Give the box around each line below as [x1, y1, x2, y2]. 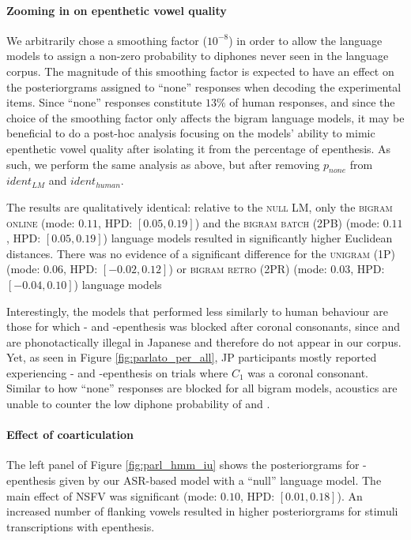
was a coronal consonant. [247, 364, 368, 381]
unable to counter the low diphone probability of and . [6, 396, 270, 412]
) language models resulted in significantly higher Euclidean [103, 230, 393, 246]
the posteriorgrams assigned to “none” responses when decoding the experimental [6, 78, 402, 95]
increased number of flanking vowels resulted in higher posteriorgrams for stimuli [6, 503, 398, 519]
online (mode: [6, 214, 75, 231]
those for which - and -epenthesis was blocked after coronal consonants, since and [6, 318, 401, 335]
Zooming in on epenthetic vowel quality [6, 2, 227, 18]
